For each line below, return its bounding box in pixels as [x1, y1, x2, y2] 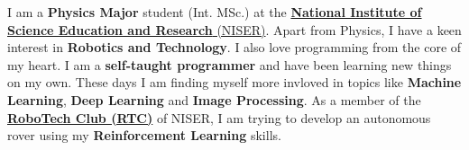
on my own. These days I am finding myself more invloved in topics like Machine [7, 73, 462, 92]
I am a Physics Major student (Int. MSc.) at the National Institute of [7, 3, 422, 21]
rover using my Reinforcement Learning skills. [7, 126, 281, 145]
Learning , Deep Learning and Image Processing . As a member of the [7, 90, 421, 109]
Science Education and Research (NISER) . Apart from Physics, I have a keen [7, 20, 462, 39]
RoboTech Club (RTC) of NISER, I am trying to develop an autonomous [7, 108, 431, 127]
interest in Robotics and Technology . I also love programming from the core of [7, 38, 462, 57]
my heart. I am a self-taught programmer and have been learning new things [7, 55, 452, 74]
